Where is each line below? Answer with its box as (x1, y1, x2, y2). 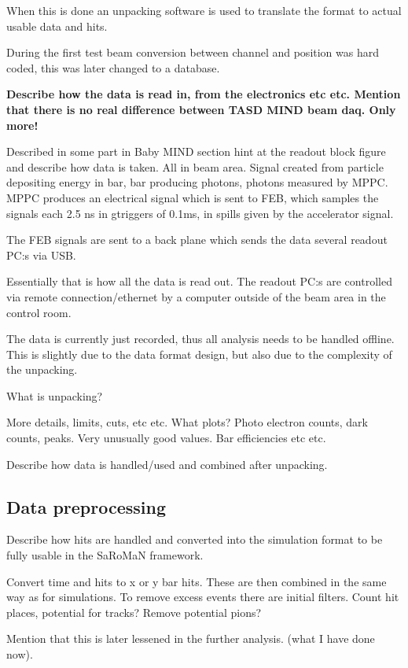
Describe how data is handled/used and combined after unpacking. (6, 456, 328, 472)
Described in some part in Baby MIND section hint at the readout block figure (6, 143, 386, 160)
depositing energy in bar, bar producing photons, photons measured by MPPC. (6, 174, 388, 190)
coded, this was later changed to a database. (6, 59, 220, 76)
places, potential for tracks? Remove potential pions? (6, 603, 262, 620)
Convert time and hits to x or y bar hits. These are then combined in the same (6, 573, 387, 589)
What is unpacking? (6, 387, 103, 404)
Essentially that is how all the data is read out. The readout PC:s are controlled (6, 273, 392, 290)
